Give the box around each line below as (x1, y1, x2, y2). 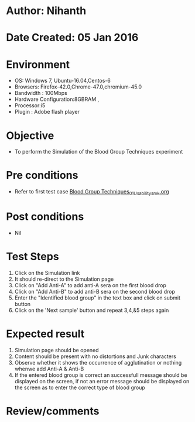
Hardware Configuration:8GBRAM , (14, 96, 100, 103)
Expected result (6, 327, 85, 341)
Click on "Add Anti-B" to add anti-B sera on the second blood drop (14, 288, 176, 295)
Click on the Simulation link (14, 269, 80, 276)
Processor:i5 (14, 102, 46, 109)
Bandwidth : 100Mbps (14, 90, 67, 97)
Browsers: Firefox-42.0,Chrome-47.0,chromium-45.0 (14, 83, 142, 90)
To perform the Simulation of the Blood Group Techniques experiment (14, 148, 183, 155)
